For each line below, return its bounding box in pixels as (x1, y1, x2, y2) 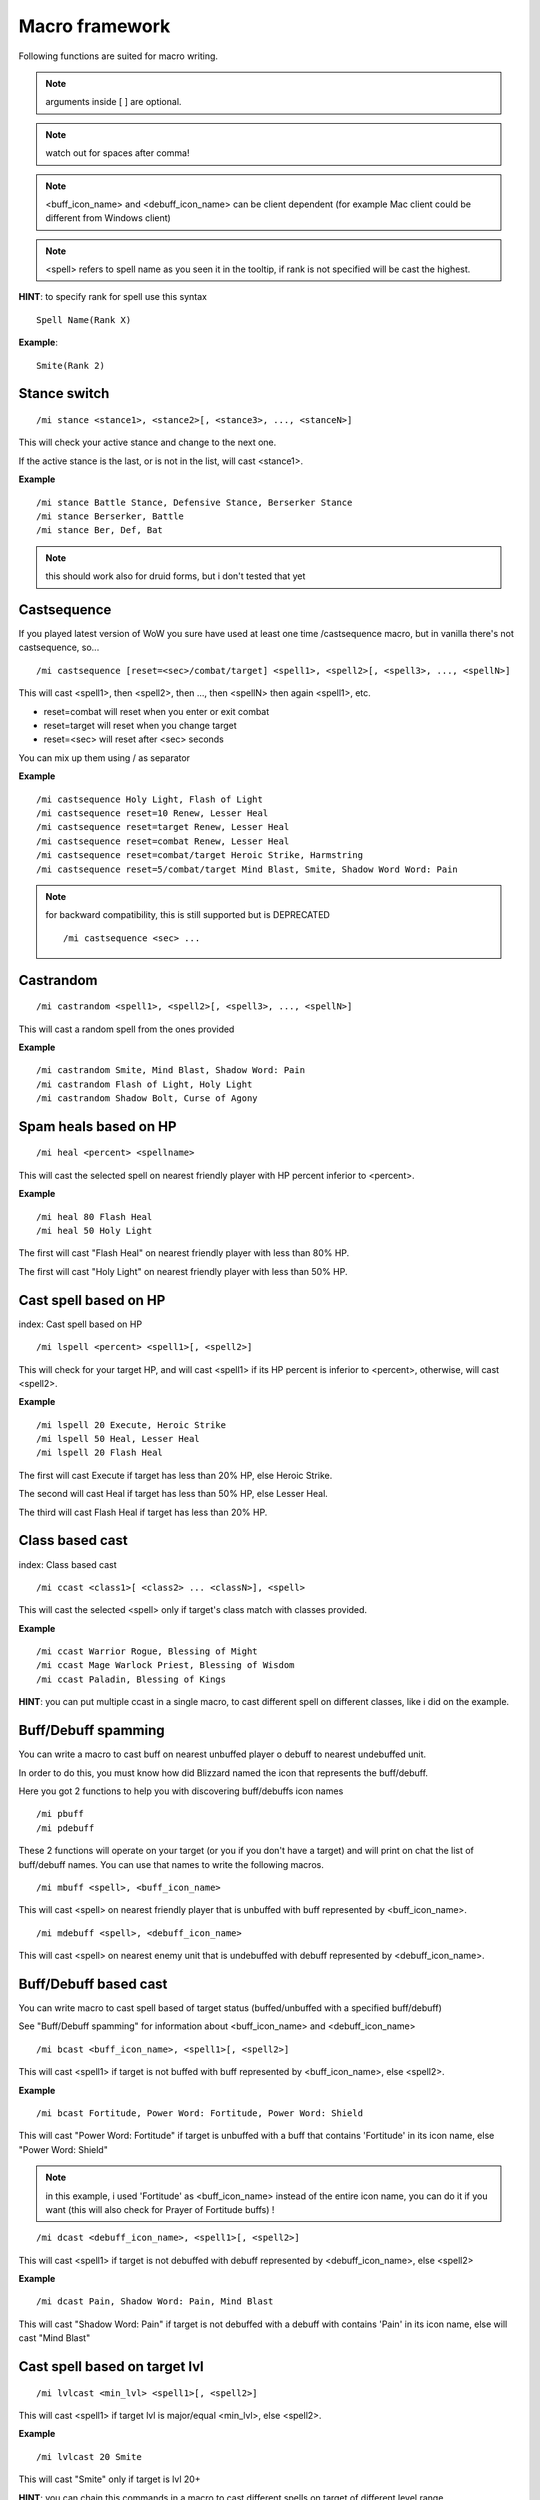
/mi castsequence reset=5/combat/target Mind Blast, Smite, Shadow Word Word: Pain (36, 863, 459, 875)
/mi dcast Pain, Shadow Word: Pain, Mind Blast (36, 2296, 274, 2307)
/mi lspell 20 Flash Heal (36, 1447, 164, 1459)
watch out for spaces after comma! (45, 147, 190, 159)
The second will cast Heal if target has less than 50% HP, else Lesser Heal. (18, 1488, 329, 1500)
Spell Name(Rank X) (36, 314, 132, 325)
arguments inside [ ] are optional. (45, 96, 182, 108)
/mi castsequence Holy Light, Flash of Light (36, 793, 264, 805)
